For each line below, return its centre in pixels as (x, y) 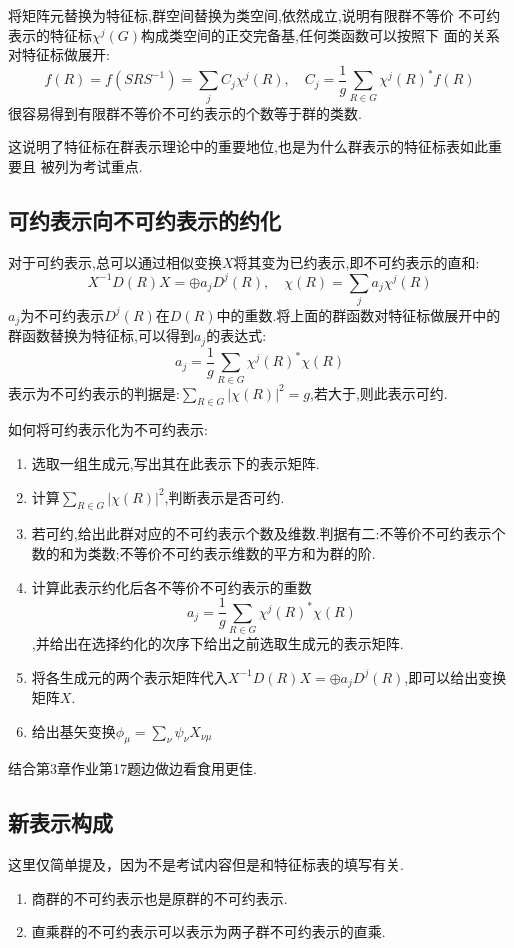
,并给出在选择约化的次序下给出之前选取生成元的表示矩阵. (217, 643)
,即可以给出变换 (455, 676)
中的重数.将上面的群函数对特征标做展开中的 (358, 314)
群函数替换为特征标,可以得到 (101, 335)
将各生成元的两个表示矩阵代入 (129, 676)
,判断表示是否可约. (224, 496)
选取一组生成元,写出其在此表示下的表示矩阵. (175, 463)
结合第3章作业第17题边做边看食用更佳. (132, 768)
